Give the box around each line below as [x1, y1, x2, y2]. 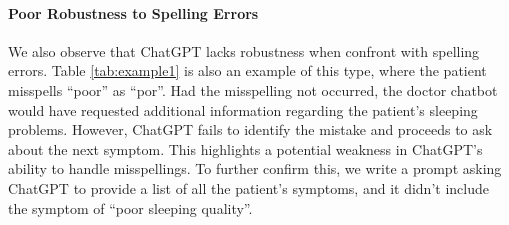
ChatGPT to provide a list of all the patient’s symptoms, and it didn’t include [8, 177, 489, 198]
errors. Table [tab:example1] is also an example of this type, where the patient [8, 60, 487, 81]
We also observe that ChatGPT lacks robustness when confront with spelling [8, 40, 480, 61]
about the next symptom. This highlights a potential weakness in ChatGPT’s [8, 138, 483, 159]
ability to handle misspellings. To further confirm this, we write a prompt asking [8, 158, 502, 179]
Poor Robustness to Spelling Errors [8, 2, 259, 23]
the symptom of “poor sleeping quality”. [8, 197, 253, 218]
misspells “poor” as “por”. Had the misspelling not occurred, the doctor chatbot [8, 79, 498, 100]
